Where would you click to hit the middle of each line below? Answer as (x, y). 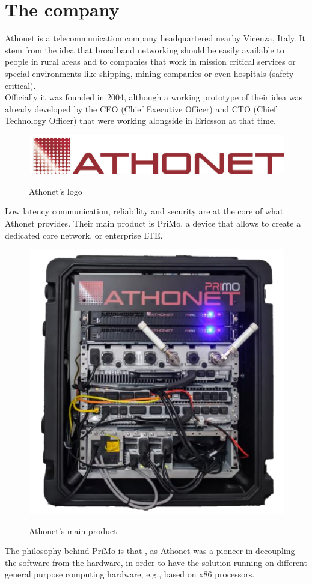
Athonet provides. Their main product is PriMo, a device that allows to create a (153, 223)
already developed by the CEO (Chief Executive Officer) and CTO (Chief (141, 108)
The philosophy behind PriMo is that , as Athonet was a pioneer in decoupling (150, 551)
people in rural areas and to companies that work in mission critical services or (150, 62)
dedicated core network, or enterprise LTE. (84, 235)
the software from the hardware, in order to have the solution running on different (156, 562)
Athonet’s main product (73, 530)
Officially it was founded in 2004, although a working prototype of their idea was (154, 97)
